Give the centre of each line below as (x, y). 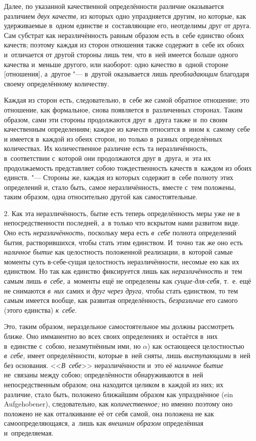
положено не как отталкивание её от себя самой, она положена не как (109, 413)
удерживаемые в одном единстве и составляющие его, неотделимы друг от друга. (128, 25)
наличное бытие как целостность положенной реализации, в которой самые (118, 252)
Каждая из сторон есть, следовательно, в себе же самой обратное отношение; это (127, 100)
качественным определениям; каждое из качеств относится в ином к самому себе (127, 129)
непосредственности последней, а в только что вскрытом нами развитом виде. (122, 223)
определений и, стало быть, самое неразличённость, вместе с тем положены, (120, 187)
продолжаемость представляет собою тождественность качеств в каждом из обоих (128, 167)
